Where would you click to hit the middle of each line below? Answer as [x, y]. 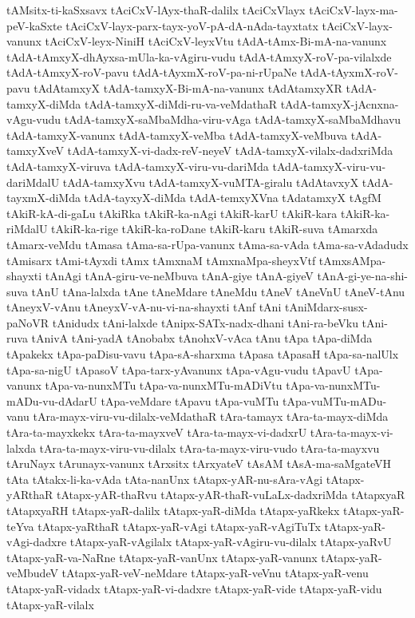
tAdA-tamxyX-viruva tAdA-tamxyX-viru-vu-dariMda [138, 166]
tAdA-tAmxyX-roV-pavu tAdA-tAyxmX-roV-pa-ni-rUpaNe [152, 72]
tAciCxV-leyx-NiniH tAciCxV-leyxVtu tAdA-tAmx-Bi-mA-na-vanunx [216, 41]
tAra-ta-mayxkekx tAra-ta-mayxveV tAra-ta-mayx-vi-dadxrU [157, 432]
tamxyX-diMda [44, 103]
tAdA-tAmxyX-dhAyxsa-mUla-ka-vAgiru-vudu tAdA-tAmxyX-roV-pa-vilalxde [199, 56]
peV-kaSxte [34, 25]
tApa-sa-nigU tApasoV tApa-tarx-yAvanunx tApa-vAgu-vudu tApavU [179, 369]
